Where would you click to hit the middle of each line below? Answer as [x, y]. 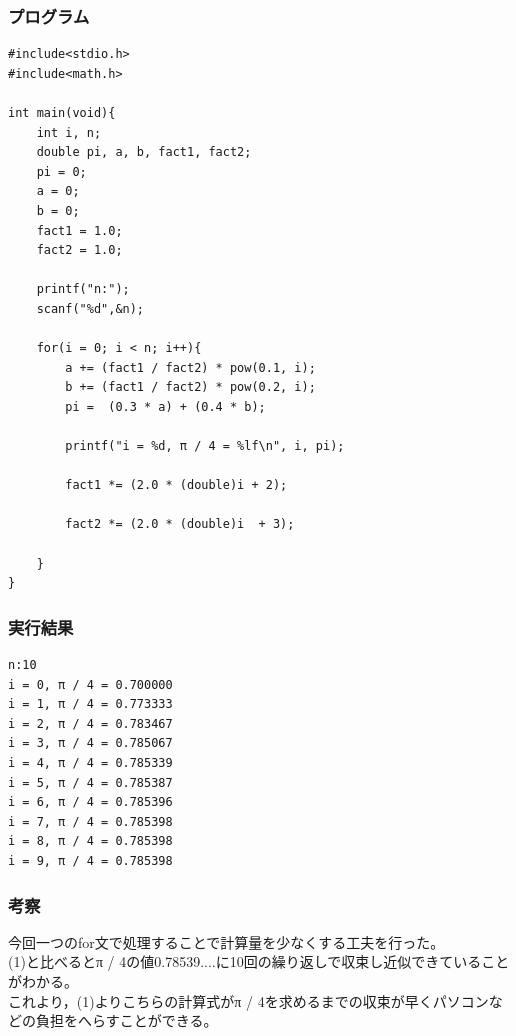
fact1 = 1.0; [79, 230]
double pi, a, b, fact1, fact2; [144, 152]
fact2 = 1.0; [79, 250]
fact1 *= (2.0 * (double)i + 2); [176, 485]
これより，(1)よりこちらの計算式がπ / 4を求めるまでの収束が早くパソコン [248, 1000]
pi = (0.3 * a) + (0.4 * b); [165, 406]
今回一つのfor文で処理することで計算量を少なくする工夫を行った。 [226, 941]
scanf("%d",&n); [90, 308]
